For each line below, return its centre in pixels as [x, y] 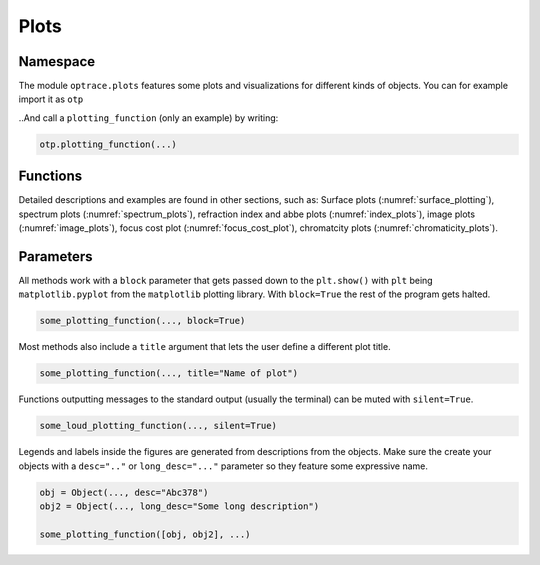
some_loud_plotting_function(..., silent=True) [158, 426]
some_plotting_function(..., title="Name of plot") [169, 373]
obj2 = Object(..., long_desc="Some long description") [179, 506]
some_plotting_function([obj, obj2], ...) [145, 534]
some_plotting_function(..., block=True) [142, 321]
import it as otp [51, 99]
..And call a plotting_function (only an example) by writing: [148, 117]
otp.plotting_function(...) [108, 144]
